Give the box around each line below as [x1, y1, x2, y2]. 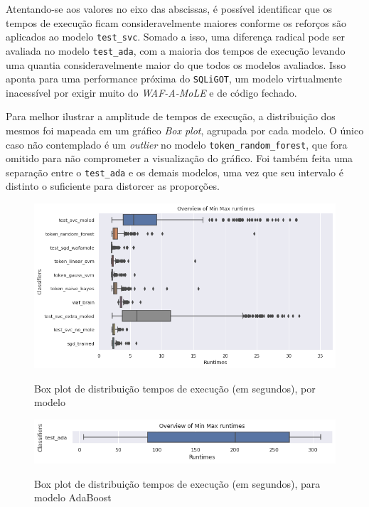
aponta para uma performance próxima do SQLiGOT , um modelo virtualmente [6, 71, 343, 86]
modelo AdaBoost [34, 490, 112, 505]
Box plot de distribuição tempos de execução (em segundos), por [34, 380, 316, 395]
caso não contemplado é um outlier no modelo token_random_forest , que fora [6, 137, 348, 151]
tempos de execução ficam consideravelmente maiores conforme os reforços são [6, 15, 346, 30]
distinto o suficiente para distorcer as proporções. [6, 178, 220, 193]
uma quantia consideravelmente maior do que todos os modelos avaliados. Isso [6, 57, 346, 72]
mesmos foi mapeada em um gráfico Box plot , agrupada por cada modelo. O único [6, 122, 364, 137]
